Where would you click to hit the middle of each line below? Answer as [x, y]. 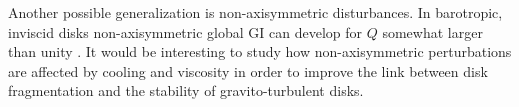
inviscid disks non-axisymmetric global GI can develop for [185, 31]
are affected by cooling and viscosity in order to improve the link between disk [248, 70]
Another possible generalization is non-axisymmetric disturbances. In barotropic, [255, 12]
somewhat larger [432, 31]
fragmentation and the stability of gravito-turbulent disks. [186, 90]
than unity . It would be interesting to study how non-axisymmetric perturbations [260, 51]
